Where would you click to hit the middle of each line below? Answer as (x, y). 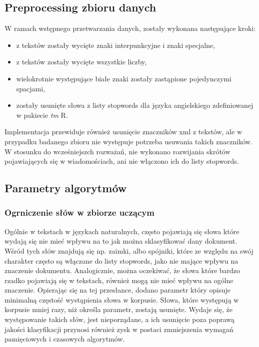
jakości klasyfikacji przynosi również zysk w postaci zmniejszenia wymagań (119, 329)
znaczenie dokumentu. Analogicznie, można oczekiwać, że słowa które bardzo (122, 270)
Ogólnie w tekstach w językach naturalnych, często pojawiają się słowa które (122, 231)
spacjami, (31, 88)
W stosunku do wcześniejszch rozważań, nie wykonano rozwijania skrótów (117, 151)
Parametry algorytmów (66, 188)
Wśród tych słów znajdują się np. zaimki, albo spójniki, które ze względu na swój (129, 250)
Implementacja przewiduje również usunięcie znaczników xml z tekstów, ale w (123, 132)
